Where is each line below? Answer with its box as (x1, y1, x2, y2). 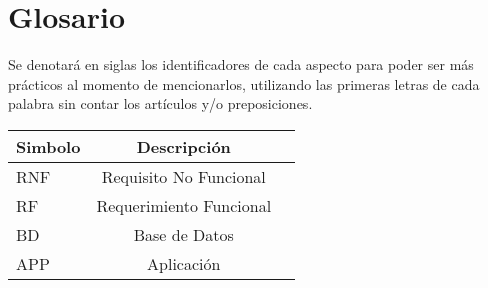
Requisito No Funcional (101, 164, 266, 188)
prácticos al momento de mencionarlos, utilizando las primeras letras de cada (8, 73, 480, 94)
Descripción (136, 134, 231, 158)
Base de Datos (133, 222, 234, 246)
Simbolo (16, 134, 81, 158)
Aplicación (147, 251, 221, 275)
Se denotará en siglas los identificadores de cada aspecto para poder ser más (8, 54, 474, 75)
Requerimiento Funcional (96, 193, 272, 217)
